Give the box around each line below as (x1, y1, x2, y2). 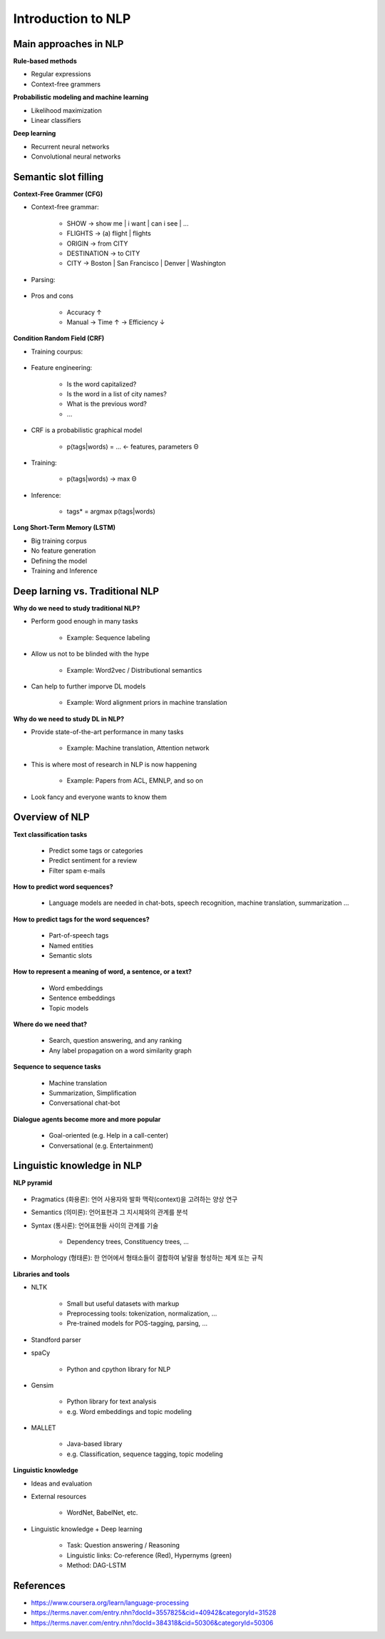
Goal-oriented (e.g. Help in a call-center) (48, 1131, 169, 1140)
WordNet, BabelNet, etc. (66, 1508, 138, 1517)
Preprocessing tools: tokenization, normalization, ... (66, 1309, 217, 1318)
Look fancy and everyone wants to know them (31, 793, 168, 801)
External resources (31, 1493, 87, 1501)
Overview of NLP (13, 811, 90, 823)
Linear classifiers (31, 116, 81, 125)
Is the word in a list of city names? (66, 389, 167, 398)
